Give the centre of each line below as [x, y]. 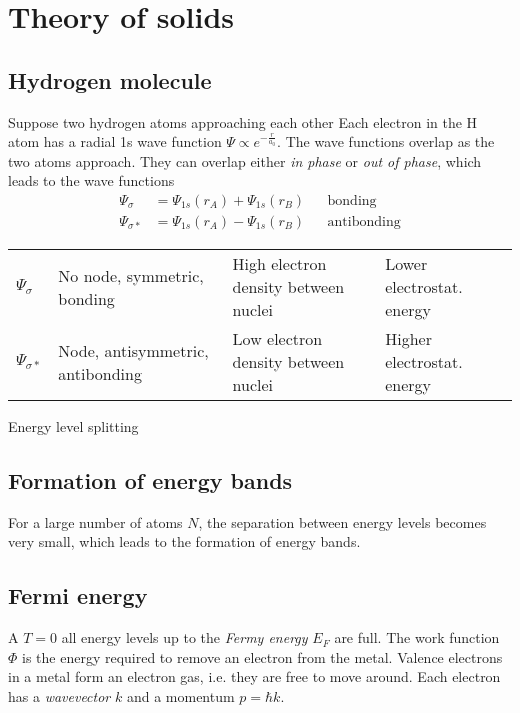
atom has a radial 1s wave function [115, 141]
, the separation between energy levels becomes [342, 521]
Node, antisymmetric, [133, 350]
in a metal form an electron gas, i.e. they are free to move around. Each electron [254, 676]
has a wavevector [59, 695]
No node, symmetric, [131, 275]
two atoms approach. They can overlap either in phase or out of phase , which [245, 160]
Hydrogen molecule [110, 79]
